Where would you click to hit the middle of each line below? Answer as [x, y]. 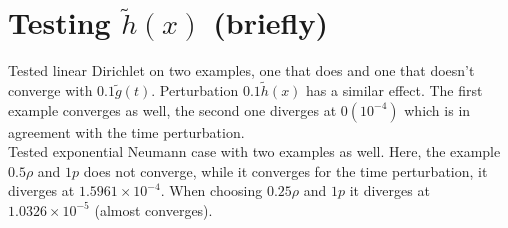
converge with [50, 89]
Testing [59, 22]
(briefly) [271, 22]
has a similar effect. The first [394, 89]
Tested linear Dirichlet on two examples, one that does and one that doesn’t [241, 70]
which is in [437, 109]
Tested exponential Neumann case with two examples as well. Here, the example [254, 151]
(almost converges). [153, 209]
